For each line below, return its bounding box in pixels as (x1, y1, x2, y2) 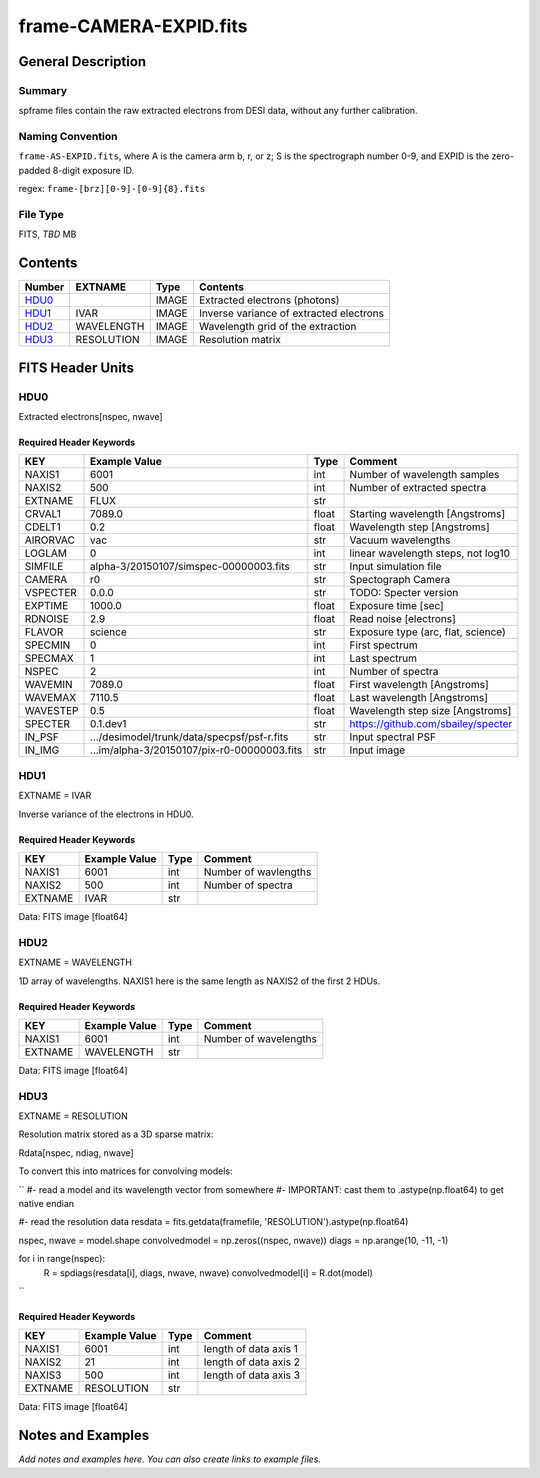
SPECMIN (24, 638, 71, 652)
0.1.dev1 (90, 717, 127, 731)
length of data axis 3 (203, 1368, 300, 1382)
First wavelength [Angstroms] (349, 678, 489, 692)
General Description (18, 53, 147, 70)
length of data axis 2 (203, 1355, 300, 1369)
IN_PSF (24, 730, 59, 744)
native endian (18, 1197, 75, 1209)
